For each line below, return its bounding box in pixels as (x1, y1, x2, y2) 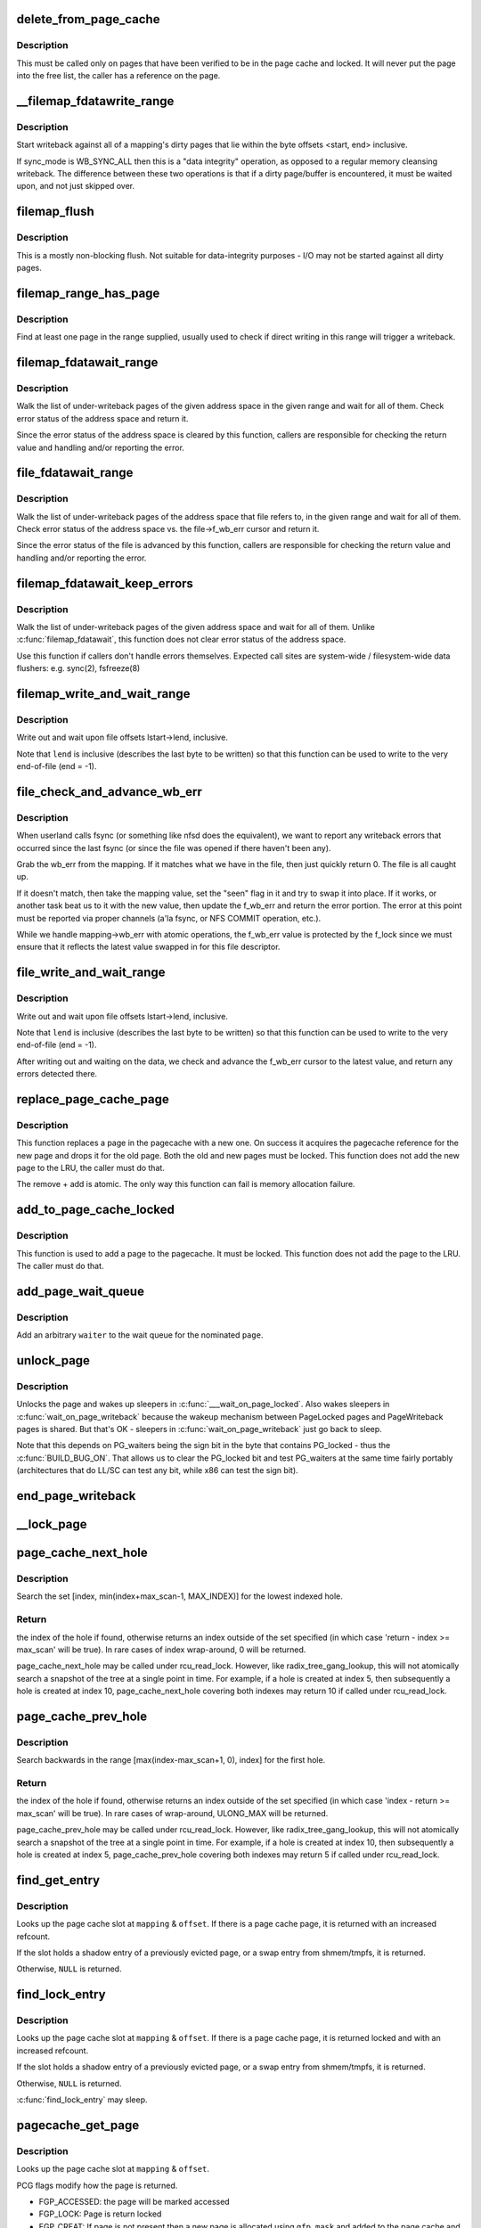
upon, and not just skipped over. (16, 181, 135, 192)
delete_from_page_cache (16, 12, 160, 27)
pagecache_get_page (16, 2117, 140, 2133)
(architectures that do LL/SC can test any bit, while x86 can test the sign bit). (16, 1465, 298, 1476)
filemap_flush (16, 204, 94, 219)
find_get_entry (16, 1872, 101, 1888)
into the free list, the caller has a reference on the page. (16, 70, 221, 81)
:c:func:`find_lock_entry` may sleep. (16, 2094, 148, 2105)
